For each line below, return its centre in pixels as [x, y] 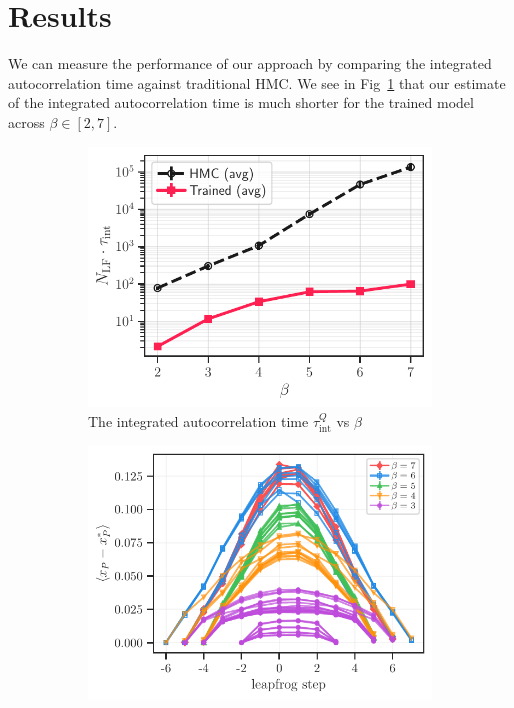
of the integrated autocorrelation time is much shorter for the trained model [241, 102]
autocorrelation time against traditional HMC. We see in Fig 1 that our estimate [257, 82]
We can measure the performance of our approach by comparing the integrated [250, 63]
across [26, 121]
